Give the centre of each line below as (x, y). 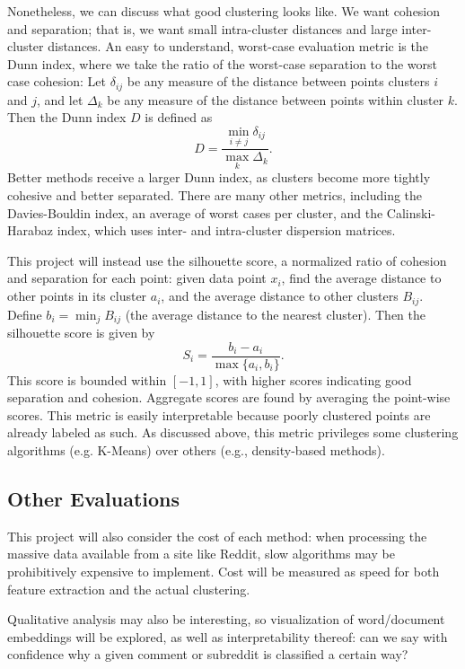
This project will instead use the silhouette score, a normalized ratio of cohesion (227, 260)
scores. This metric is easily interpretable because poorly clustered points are (219, 414)
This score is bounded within (87, 379)
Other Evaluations (94, 498)
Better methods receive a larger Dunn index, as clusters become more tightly (219, 177)
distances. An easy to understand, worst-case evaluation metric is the (238, 46)
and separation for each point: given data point (137, 278)
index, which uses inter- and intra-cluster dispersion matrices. (226, 230)
